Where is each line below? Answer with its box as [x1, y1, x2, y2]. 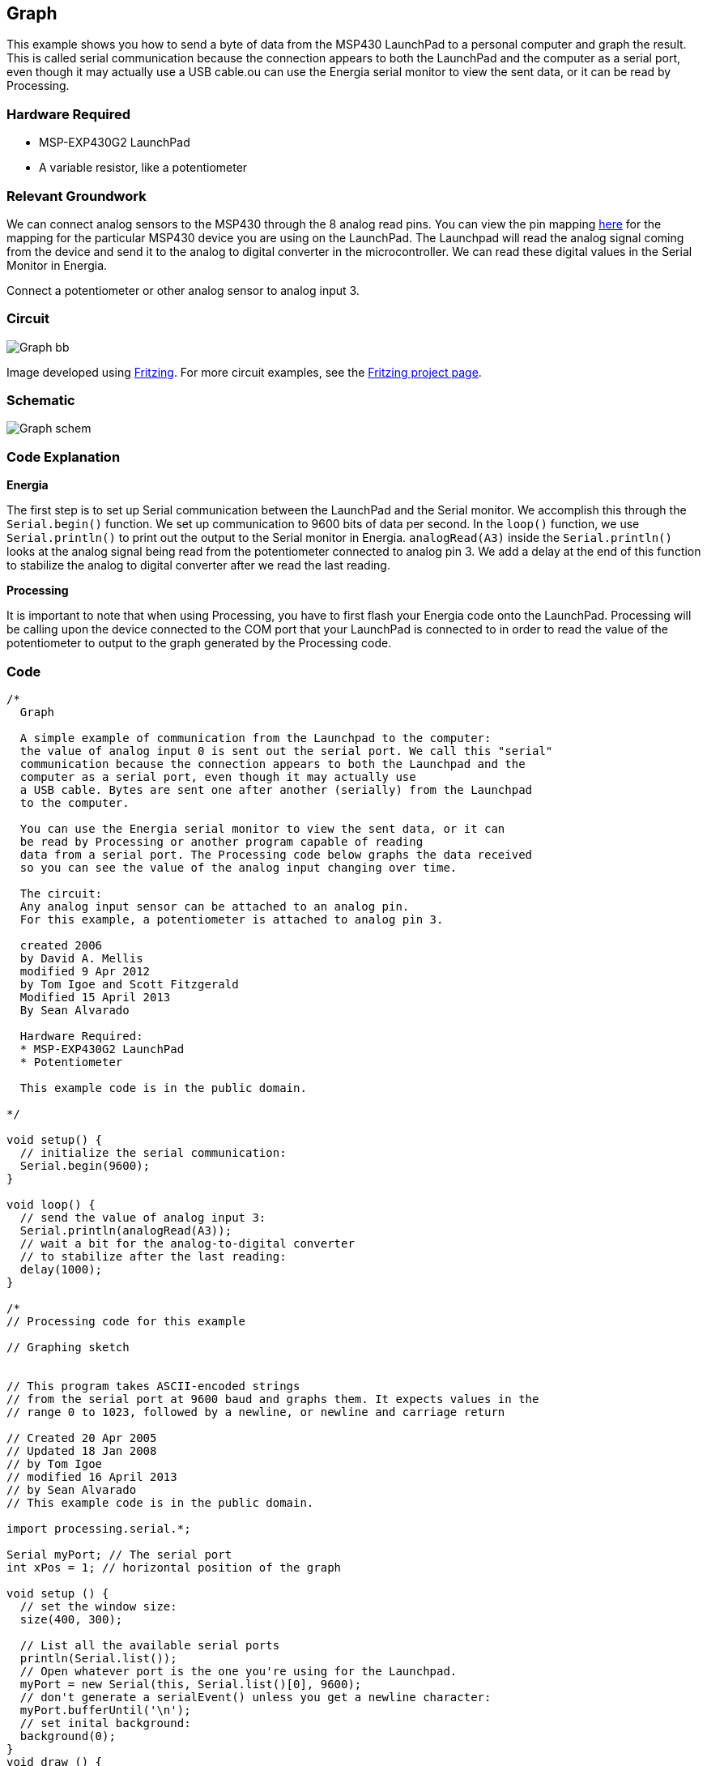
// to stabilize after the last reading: [19, 1249, 287, 1263]
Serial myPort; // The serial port [6, 1547, 232, 1561]
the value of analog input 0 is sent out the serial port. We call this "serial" [19, 744, 553, 757]
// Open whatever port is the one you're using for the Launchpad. [19, 1664, 458, 1678]
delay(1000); [19, 1262, 103, 1276]
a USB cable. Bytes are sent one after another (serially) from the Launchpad [19, 783, 533, 796]
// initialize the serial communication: [19, 1145, 287, 1159]
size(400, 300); [19, 1612, 123, 1626]
